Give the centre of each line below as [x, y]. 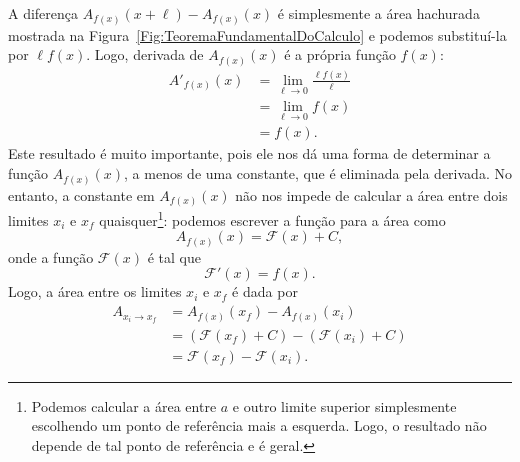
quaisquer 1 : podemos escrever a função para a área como [272, 218]
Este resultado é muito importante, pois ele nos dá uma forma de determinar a [249, 153]
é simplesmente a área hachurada [378, 13]
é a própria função [340, 54]
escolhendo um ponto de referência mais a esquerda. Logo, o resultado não [259, 425]
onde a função [51, 256]
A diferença [43, 13]
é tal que [174, 256]
